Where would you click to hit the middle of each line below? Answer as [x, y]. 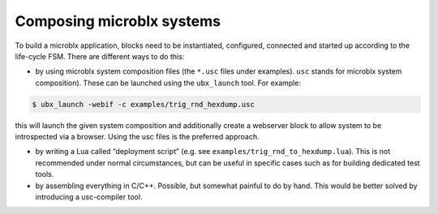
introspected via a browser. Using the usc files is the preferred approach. [137, 137]
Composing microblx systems [118, 21]
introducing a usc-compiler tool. [89, 197]
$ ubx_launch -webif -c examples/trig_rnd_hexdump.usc [143, 104]
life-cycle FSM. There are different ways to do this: [100, 56]
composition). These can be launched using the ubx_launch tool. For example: [168, 83]
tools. [45, 174]
